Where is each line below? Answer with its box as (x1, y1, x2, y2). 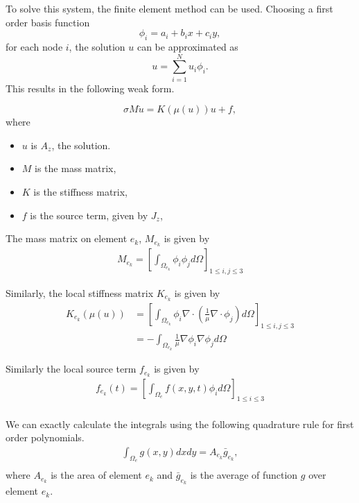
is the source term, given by (30, 207, 148, 222)
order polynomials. (6, 430, 85, 445)
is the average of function (190, 468, 298, 482)
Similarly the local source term (6, 361, 137, 376)
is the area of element (51, 468, 142, 482)
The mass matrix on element (6, 231, 128, 246)
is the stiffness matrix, (33, 185, 128, 199)
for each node (6, 39, 63, 53)
